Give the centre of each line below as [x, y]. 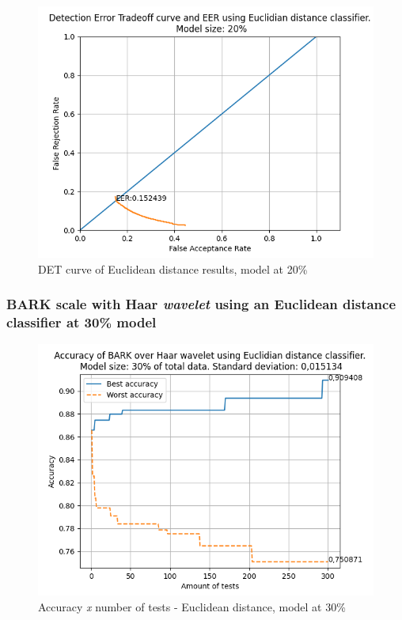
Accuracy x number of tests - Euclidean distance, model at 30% [192, 606]
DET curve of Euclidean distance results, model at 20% [173, 268]
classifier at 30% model [82, 322]
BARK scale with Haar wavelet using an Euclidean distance [201, 304]
